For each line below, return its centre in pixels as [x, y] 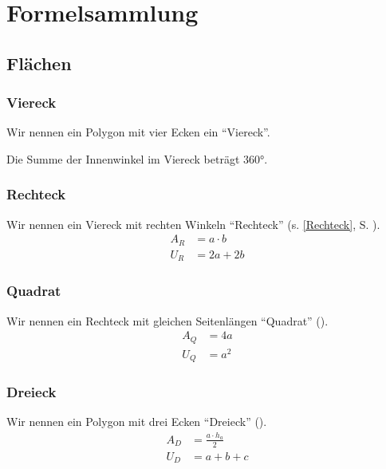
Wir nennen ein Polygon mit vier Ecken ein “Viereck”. [138, 132]
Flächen [39, 63]
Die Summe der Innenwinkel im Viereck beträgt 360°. [137, 158]
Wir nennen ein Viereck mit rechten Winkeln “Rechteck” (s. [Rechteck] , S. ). [193, 224]
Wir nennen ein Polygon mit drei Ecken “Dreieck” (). [137, 422]
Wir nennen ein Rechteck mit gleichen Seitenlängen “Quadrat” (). [167, 320]
